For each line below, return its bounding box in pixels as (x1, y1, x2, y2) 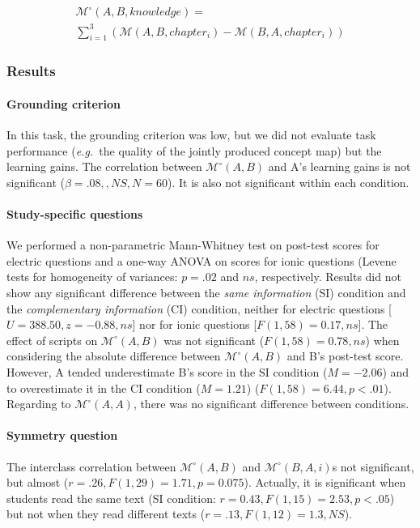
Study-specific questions (6, 205, 143, 222)
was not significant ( (163, 331, 265, 348)
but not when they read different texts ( (6, 505, 206, 522)
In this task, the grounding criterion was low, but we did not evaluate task (6, 126, 376, 143)
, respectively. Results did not (254, 268, 401, 285)
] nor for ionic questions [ (132, 316, 257, 333)
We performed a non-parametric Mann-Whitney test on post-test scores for (6, 236, 380, 253)
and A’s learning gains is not (268, 158, 411, 175)
